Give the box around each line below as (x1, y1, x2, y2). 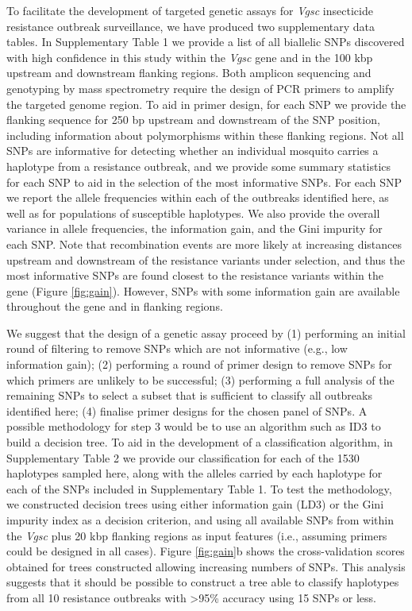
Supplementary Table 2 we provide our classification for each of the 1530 (6, 449, 360, 466)
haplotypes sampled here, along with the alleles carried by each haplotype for (6, 465, 383, 481)
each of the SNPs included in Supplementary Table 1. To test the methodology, (6, 480, 392, 497)
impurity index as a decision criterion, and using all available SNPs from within (6, 512, 394, 528)
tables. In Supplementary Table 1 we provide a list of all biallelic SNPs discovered (6, 33, 405, 50)
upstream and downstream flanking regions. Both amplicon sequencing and (6, 64, 372, 81)
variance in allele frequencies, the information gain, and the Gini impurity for (6, 220, 383, 237)
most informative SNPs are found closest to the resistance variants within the (6, 267, 383, 284)
